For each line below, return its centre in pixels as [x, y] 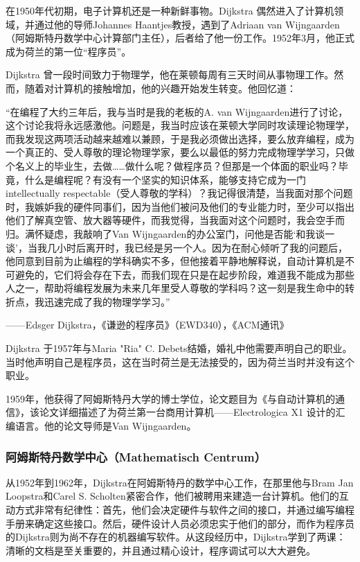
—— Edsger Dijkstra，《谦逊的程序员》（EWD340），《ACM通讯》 [147, 325]
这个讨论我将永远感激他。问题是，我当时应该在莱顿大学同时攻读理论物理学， [180, 125]
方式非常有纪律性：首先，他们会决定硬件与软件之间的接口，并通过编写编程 [184, 510]
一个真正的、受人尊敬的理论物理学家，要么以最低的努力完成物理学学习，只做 [180, 152]
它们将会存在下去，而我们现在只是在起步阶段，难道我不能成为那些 [204, 274]
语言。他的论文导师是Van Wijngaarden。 [106, 426]
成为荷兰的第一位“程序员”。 [69, 51]
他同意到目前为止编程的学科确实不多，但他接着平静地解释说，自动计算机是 [175, 261]
